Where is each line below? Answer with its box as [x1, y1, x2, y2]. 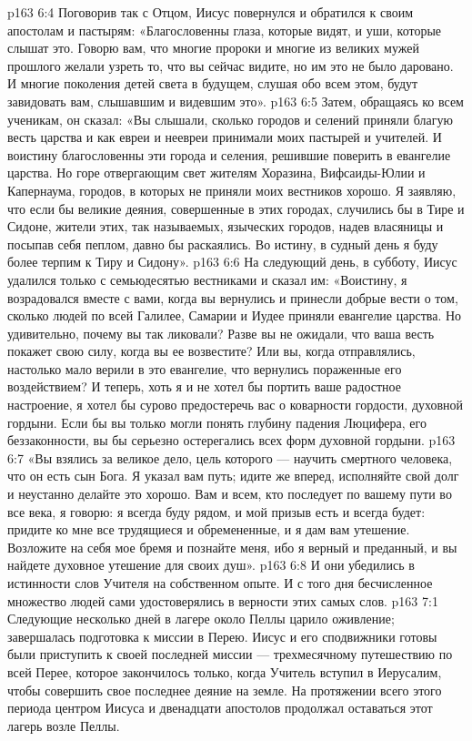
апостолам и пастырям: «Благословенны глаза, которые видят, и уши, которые [7, 20, 442, 39]
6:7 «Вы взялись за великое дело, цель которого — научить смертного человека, [7, 448, 453, 467]
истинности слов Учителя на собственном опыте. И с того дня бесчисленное [7, 574, 433, 592]
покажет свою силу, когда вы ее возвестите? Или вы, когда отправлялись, [7, 341, 416, 360]
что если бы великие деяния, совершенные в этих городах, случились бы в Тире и [7, 198, 465, 218]
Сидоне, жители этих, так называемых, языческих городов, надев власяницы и [7, 217, 444, 236]
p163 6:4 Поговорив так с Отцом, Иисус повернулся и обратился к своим [7, 3, 413, 21]
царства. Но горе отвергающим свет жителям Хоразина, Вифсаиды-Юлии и [7, 163, 426, 182]
